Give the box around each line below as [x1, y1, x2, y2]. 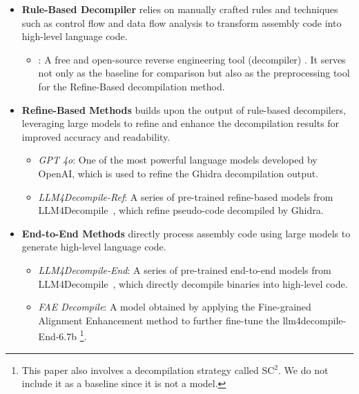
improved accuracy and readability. [21, 129, 171, 144]
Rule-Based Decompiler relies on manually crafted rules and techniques [21, 2, 338, 16]
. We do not [278, 362, 329, 377]
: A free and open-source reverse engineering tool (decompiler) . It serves [38, 52, 346, 66]
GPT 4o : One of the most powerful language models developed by [38, 152, 318, 167]
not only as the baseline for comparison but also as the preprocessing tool [38, 66, 350, 80]
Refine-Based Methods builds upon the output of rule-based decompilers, [21, 102, 346, 117]
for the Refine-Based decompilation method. [38, 79, 225, 93]
